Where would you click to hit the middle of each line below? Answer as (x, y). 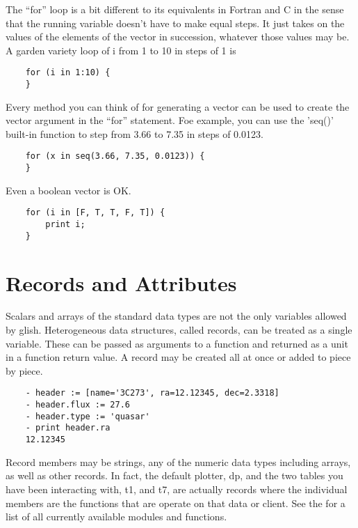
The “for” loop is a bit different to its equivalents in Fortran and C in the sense (175, 9)
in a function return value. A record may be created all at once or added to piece (178, 357)
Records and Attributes (121, 282)
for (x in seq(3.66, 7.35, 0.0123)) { (115, 156)
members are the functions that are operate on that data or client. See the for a (176, 503)
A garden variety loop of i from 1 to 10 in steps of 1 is (121, 50)
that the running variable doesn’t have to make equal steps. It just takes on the (175, 23)
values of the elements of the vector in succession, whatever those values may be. (178, 37)
